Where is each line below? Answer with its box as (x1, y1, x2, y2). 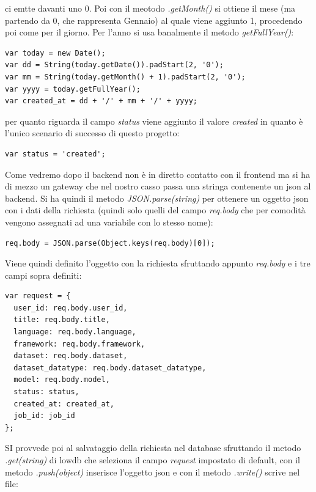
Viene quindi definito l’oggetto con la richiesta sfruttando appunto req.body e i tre (5, 257, 310, 270)
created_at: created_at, (13, 399, 114, 408)
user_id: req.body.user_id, (13, 303, 128, 312)
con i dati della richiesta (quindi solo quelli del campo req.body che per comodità (5, 204, 306, 216)
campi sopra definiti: (5, 268, 82, 281)
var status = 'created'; (5, 149, 106, 158)
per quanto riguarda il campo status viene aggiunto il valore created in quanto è (5, 114, 303, 127)
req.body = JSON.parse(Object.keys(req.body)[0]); (5, 238, 215, 248)
